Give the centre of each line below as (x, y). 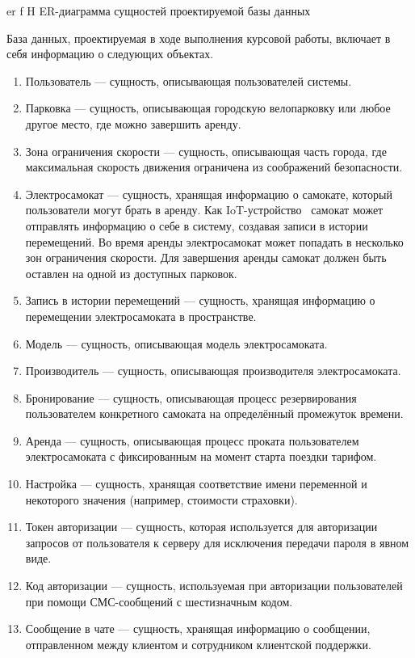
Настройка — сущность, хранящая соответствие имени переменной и (196, 484)
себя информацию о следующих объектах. (110, 54)
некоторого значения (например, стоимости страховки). (161, 499)
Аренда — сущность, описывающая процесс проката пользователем (192, 440)
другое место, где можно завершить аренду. (133, 123)
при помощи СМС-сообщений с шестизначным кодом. (159, 601)
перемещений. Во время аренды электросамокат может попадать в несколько (214, 241)
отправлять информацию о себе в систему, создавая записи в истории (197, 225)
